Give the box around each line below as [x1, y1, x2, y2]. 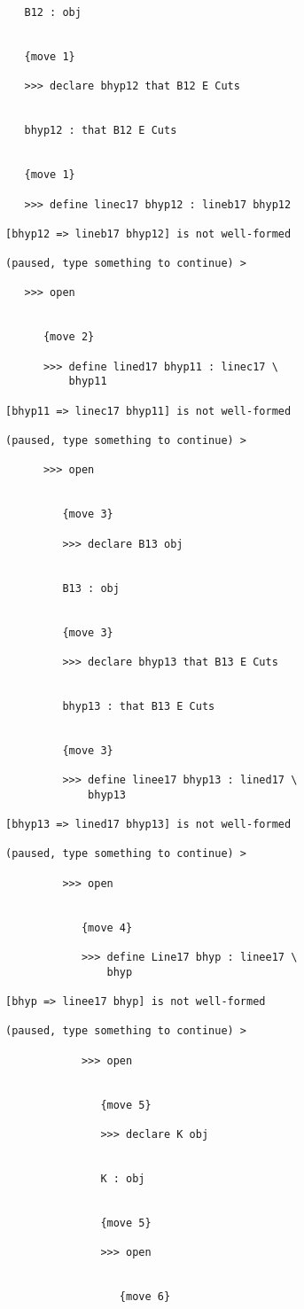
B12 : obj [24, 6, 82, 19]
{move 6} [119, 1290, 171, 1304]
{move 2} [43, 331, 95, 344]
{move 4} [81, 921, 133, 934]
